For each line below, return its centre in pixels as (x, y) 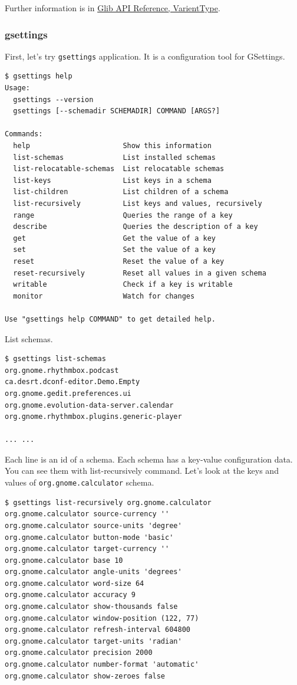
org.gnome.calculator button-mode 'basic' (89, 537)
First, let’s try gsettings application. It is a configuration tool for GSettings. (145, 56)
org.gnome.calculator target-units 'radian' (93, 641)
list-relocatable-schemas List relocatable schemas (119, 169)
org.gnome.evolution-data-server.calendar (89, 405)
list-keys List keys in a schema (112, 180)
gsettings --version (53, 99)
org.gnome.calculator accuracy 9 (70, 595)
